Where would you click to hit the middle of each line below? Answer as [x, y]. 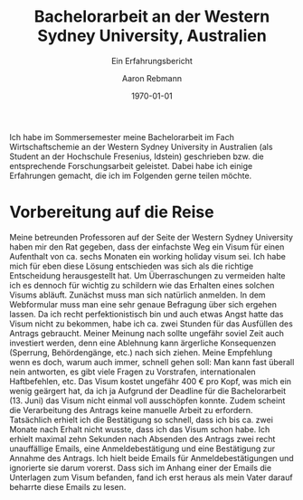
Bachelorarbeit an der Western [152, 17]
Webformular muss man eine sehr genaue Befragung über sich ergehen [143, 304]
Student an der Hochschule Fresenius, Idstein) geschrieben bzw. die [137, 156]
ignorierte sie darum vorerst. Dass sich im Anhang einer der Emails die [141, 467]
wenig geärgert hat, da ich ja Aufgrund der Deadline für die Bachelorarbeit [148, 391]
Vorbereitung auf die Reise [112, 212]
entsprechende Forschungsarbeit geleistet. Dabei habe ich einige [131, 165]
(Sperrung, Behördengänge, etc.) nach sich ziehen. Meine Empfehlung [141, 352]
